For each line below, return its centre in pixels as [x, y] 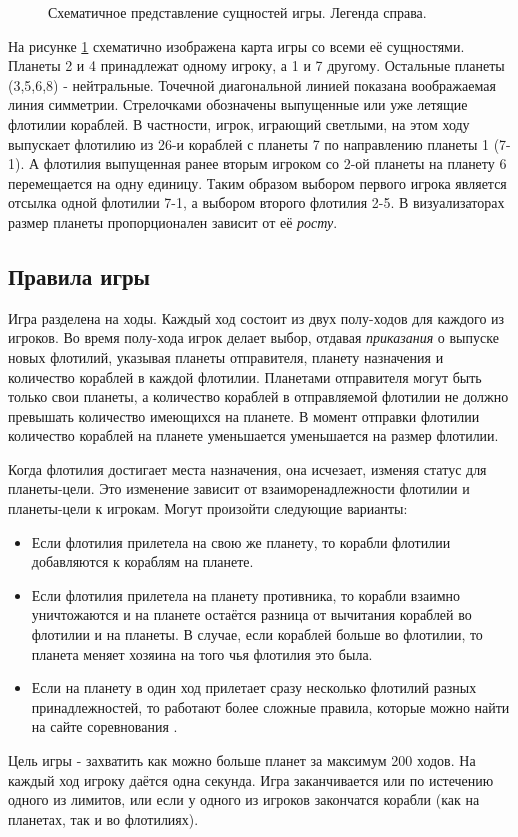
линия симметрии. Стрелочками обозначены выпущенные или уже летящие [238, 104]
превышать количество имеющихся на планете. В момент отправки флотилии [244, 415]
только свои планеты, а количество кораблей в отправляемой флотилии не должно [258, 396]
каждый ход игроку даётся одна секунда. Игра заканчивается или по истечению [251, 779]
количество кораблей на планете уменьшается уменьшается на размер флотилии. [253, 435]
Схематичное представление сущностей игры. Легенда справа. [237, 12]
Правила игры [79, 275]
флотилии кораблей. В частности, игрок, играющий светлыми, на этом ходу [239, 123]
